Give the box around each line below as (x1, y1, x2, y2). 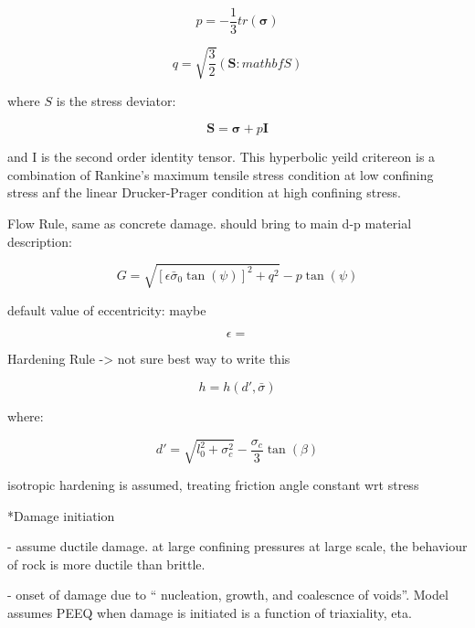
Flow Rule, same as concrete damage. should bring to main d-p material (7, 213, 412, 232)
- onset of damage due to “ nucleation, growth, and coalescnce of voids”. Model (7, 585, 449, 604)
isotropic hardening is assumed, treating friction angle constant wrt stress (7, 475, 419, 495)
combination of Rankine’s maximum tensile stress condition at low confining (7, 165, 434, 184)
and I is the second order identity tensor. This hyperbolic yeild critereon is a (7, 147, 436, 166)
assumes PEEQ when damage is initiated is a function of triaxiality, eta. (7, 603, 412, 623)
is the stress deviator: (56, 90, 176, 110)
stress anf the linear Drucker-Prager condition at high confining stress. (7, 183, 401, 202)
